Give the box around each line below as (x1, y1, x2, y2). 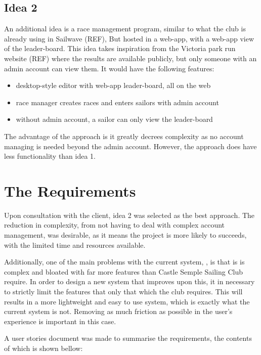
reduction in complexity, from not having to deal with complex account (4, 219, 225, 230)
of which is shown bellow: (4, 342, 83, 353)
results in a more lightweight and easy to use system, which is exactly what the (4, 296, 250, 306)
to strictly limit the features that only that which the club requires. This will (4, 286, 243, 297)
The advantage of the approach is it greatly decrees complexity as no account (4, 130, 244, 141)
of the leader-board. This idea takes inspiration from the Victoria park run (4, 43, 236, 54)
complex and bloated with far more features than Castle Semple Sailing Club (4, 266, 243, 277)
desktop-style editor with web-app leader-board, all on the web (16, 80, 211, 91)
